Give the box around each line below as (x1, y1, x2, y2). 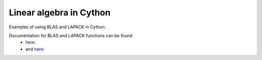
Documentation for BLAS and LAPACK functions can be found (9, 33, 133, 38)
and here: (25, 46, 45, 52)
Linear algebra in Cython (9, 7, 111, 18)
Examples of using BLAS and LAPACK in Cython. (9, 24, 106, 30)
